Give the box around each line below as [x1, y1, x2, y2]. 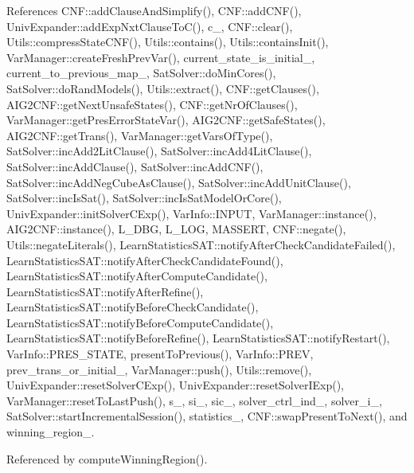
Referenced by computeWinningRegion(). [6, 450, 208, 467]
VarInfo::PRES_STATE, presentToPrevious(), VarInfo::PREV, [6, 346, 314, 362]
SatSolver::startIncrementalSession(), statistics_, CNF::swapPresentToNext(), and [6, 408, 408, 424]
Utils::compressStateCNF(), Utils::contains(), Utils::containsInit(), [6, 33, 329, 50]
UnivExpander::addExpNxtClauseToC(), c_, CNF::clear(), [6, 18, 293, 34]
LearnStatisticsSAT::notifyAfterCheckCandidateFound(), [6, 252, 283, 268]
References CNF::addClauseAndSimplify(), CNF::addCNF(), [6, 2, 302, 18]
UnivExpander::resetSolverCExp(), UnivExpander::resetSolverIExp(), [6, 377, 345, 393]
